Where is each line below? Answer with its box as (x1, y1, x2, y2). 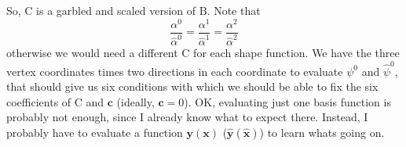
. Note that (207, 2, 261, 18)
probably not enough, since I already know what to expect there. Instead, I (6, 109, 368, 125)
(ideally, (116, 93, 155, 109)
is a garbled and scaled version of (36, 2, 196, 18)
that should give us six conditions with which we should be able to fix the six (6, 78, 379, 95)
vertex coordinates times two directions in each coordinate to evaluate (6, 63, 343, 79)
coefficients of (6, 93, 71, 109)
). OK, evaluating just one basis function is (184, 93, 391, 109)
